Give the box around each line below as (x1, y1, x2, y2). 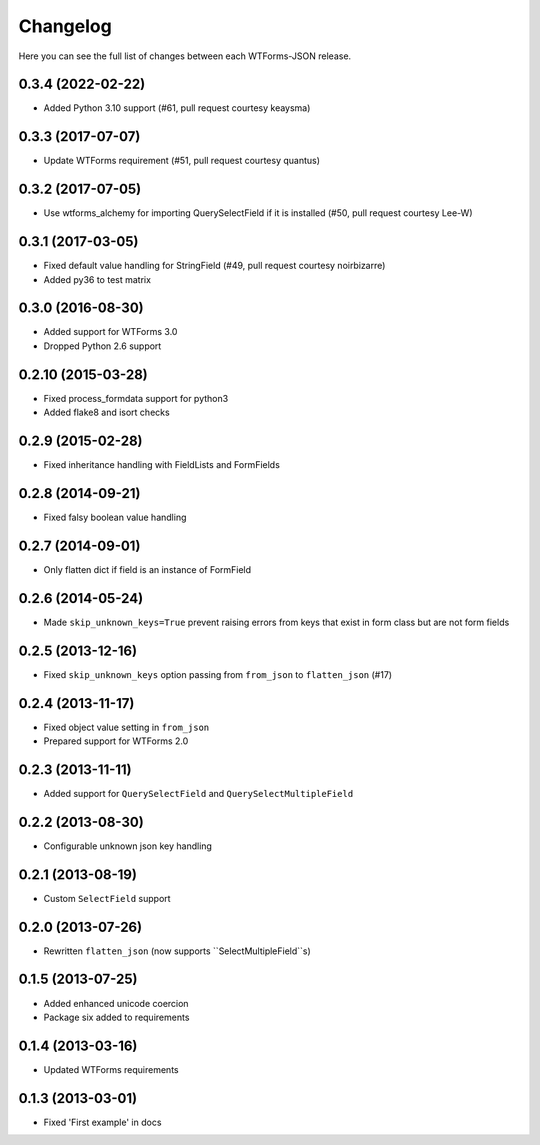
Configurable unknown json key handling (43, 840, 212, 852)
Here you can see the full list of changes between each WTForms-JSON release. (18, 50, 352, 62)
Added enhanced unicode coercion (43, 997, 189, 1009)
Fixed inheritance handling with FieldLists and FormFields (43, 459, 280, 471)
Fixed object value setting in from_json (43, 721, 210, 733)
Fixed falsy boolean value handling (43, 511, 187, 523)
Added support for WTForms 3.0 (43, 326, 178, 338)
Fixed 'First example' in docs (43, 1116, 162, 1128)
